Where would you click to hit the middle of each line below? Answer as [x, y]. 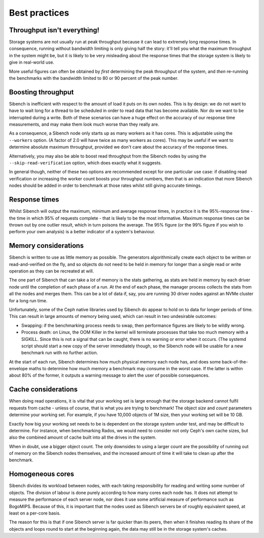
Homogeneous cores [42, 474]
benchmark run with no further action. [60, 353]
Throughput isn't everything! [54, 30]
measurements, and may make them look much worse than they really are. [84, 124]
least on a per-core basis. [35, 513]
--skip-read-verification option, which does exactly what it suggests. [86, 163]
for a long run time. [28, 300]
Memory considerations [46, 246]
